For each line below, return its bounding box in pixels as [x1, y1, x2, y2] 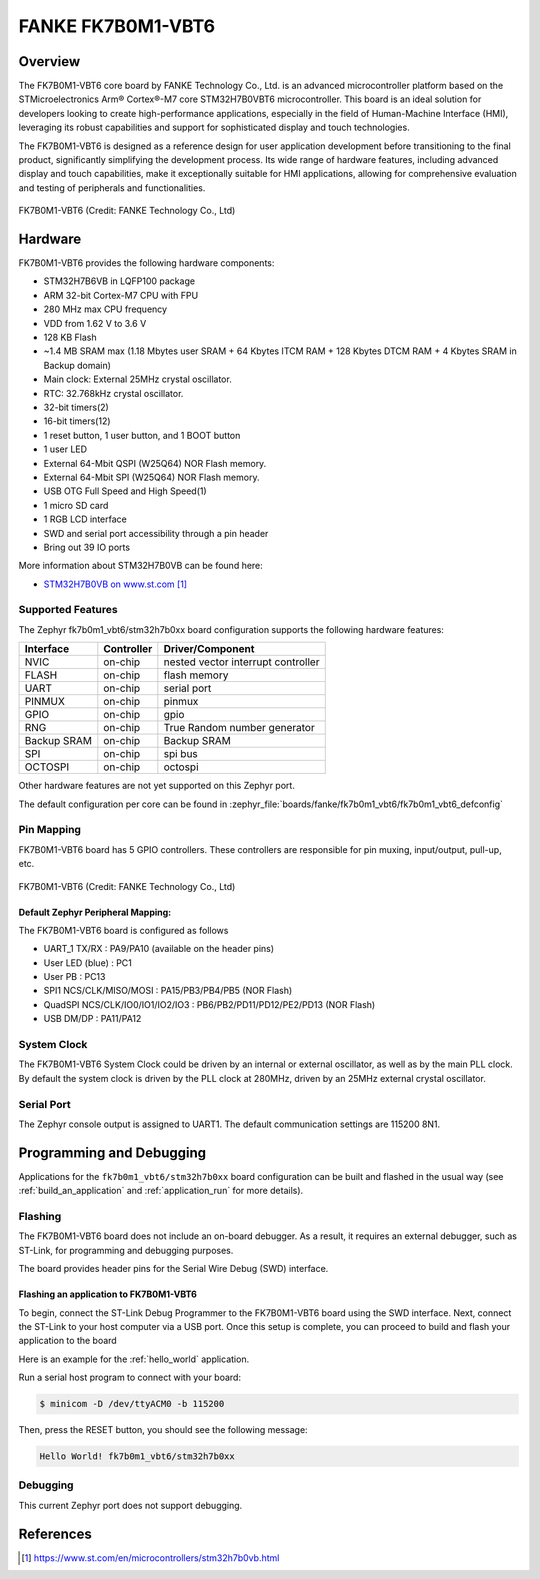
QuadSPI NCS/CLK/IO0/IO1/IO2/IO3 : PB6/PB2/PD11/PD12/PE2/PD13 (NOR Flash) [43, 998, 376, 1010]
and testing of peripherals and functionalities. [18, 181, 206, 194]
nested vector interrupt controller [163, 655, 320, 669]
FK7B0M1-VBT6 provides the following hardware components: [18, 257, 275, 269]
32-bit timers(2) [43, 401, 109, 413]
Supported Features [18, 603, 119, 617]
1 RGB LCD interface [43, 513, 127, 525]
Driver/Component [163, 642, 255, 656]
